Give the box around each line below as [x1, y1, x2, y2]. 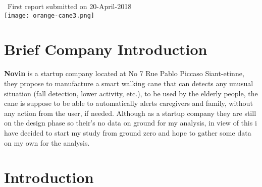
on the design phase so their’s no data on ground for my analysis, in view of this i [4, 117, 257, 128]
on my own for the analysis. [4, 137, 90, 148]
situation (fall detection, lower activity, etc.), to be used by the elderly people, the [4, 88, 258, 98]
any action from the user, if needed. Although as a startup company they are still [4, 107, 256, 118]
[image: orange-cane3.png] [4, 12, 94, 19]
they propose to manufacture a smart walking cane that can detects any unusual [4, 78, 253, 88]
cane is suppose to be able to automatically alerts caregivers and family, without [4, 98, 253, 108]
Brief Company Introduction [4, 39, 207, 59]
